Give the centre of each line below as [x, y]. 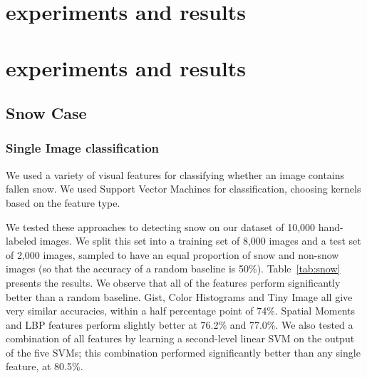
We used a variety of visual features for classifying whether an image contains [175, 174]
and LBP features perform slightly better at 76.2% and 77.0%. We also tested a [180, 324]
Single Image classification [83, 148]
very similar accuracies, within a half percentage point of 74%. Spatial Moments [180, 311]
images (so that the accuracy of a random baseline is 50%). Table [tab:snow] [173, 269]
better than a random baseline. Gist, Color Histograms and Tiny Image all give [179, 296]
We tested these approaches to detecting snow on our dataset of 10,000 [161, 226]
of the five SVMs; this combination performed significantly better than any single [183, 352]
